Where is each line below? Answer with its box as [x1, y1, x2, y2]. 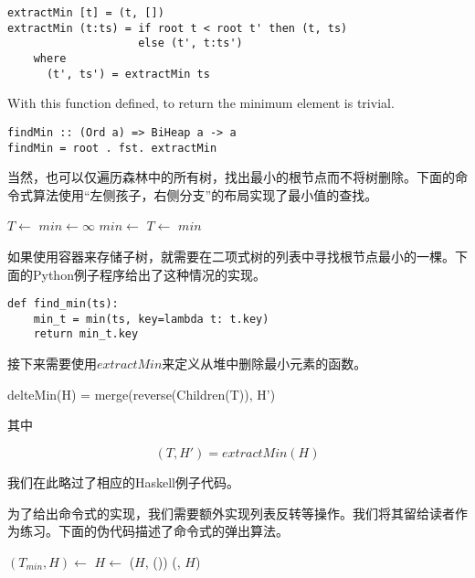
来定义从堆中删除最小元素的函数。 [162, 354, 367, 373]
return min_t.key [33, 327, 139, 341]
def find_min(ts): [7, 297, 119, 311]
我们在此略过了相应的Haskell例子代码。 [7, 472, 240, 491]
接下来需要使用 [7, 354, 97, 373]
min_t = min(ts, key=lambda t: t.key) [33, 312, 269, 326]
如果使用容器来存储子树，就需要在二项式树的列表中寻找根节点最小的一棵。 [7, 246, 455, 265]
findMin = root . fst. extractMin [7, 141, 217, 155]
